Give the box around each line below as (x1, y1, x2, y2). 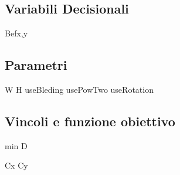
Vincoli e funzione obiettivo (5, 112, 175, 130)
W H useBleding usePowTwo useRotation (5, 83, 154, 95)
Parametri (5, 56, 67, 74)
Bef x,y (5, 27, 28, 39)
